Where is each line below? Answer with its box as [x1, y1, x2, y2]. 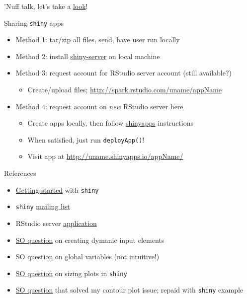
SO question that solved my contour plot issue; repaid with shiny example [15, 285, 244, 295]
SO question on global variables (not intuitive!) [15, 251, 160, 262]
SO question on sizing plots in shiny [15, 268, 127, 278]
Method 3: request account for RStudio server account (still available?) [15, 68, 232, 78]
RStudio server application [15, 218, 97, 228]
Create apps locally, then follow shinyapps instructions [27, 118, 193, 128]
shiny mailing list [15, 201, 70, 212]
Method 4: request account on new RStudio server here [15, 101, 183, 111]
